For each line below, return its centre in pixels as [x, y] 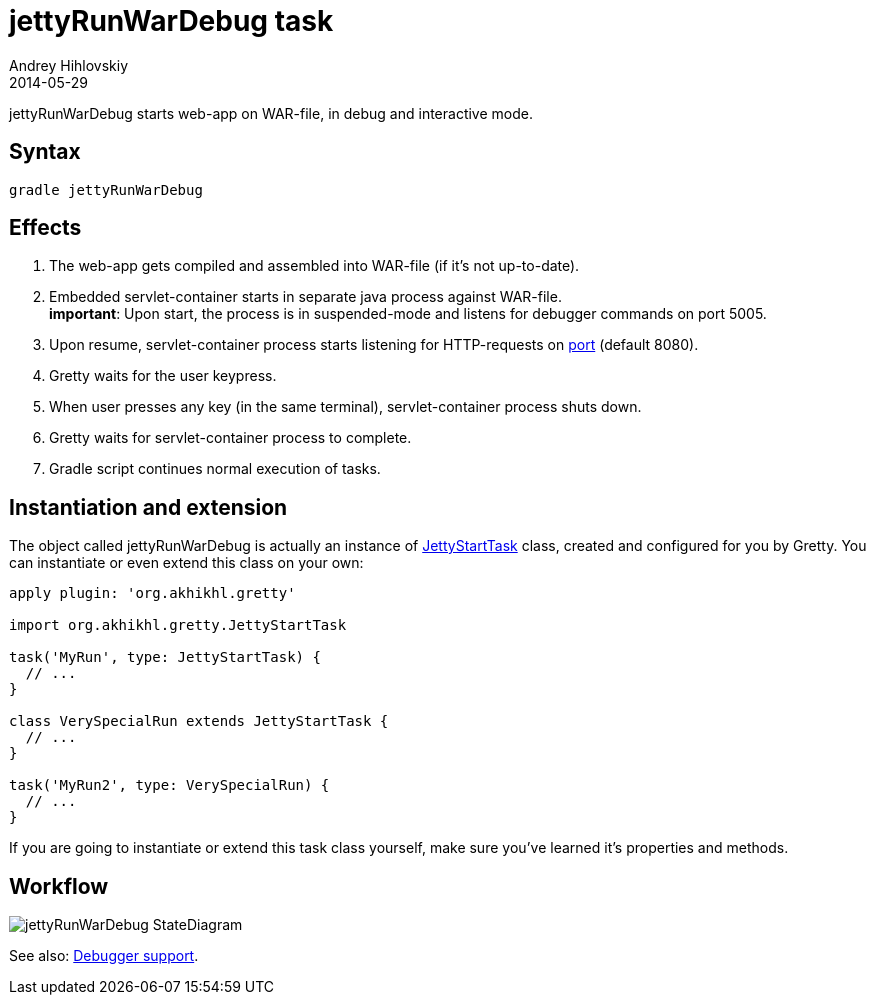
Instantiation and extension [148, 507]
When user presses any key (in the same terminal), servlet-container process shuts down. [345, 407]
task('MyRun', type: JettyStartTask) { [165, 657]
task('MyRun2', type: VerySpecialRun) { [169, 785]
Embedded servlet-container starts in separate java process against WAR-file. [305, 297]
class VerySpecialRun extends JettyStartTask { [199, 721]
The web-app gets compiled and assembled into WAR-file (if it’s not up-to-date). [314, 266]
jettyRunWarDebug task [171, 21]
